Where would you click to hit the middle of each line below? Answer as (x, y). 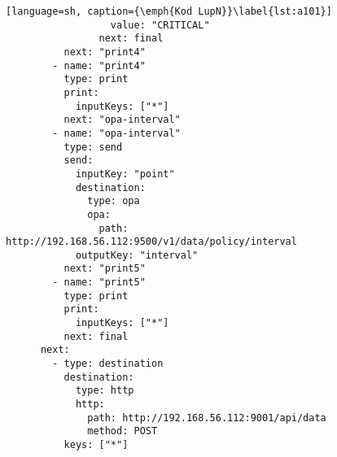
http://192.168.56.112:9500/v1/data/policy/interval (151, 242)
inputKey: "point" (125, 174)
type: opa (114, 201)
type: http (105, 391)
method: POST (123, 431)
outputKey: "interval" (137, 255)
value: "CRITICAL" (160, 25)
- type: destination (108, 364)
